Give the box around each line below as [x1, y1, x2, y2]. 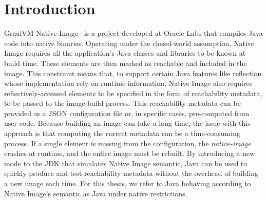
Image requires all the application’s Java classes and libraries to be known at [4, 48, 246, 58]
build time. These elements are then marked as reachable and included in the [4, 57, 247, 68]
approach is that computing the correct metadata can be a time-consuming [4, 128, 240, 139]
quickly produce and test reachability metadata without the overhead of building [4, 168, 258, 178]
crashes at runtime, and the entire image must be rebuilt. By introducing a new [4, 148, 255, 159]
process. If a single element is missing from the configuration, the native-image [4, 138, 251, 148]
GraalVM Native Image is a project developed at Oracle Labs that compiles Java [4, 28, 263, 38]
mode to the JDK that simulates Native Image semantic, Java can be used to [4, 158, 247, 168]
